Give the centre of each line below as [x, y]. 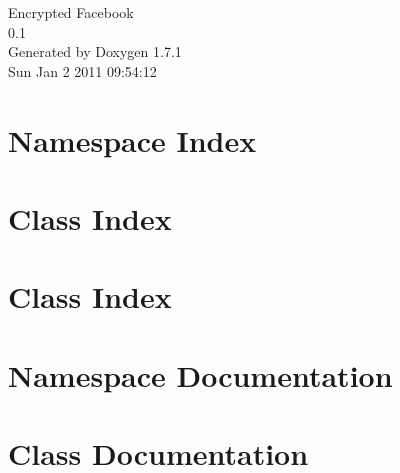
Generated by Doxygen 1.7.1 [95, 51]
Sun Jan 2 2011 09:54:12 [82, 70]
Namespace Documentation [200, 374]
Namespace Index [132, 139]
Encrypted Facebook [71, 12]
